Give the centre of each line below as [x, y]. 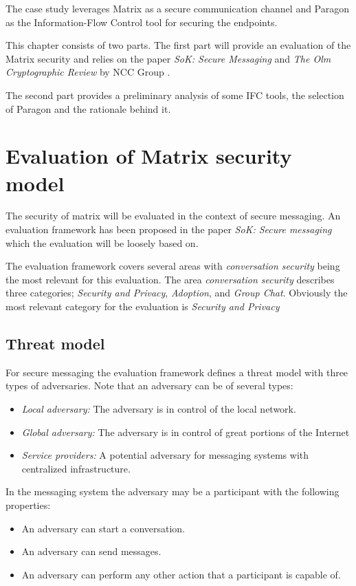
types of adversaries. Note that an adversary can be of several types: [149, 386]
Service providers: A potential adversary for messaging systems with [165, 455]
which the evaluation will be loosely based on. [102, 242]
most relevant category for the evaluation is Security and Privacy [143, 306]
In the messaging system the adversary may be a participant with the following [173, 491]
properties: [28, 504]
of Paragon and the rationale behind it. [88, 108]
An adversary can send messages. [91, 551]
